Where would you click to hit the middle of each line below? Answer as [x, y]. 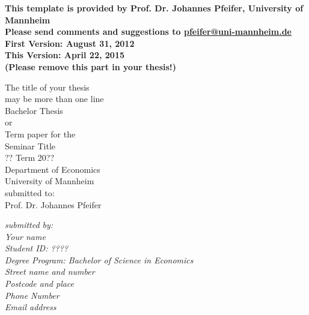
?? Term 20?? [30, 157]
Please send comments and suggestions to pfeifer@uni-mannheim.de [148, 31]
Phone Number [32, 295]
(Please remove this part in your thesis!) [90, 66]
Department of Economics [53, 169]
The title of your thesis [47, 87]
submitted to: [30, 192]
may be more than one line [54, 99]
